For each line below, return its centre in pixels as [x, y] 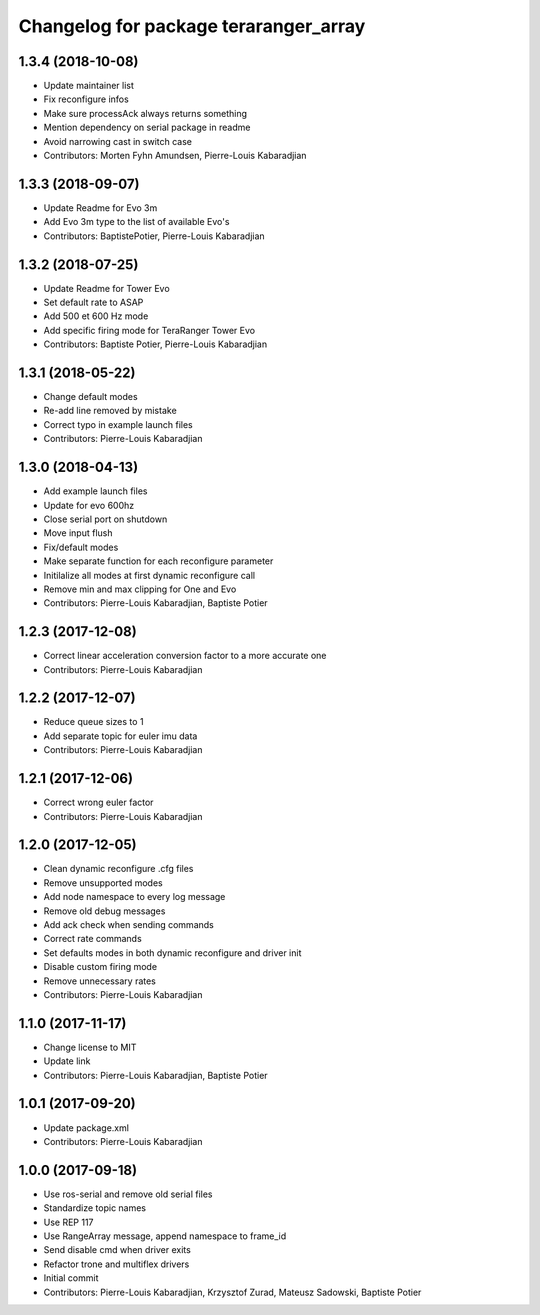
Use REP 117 [68, 1222]
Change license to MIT [90, 1047]
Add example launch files [95, 491]
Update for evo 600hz [89, 505]
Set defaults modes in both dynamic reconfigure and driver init [172, 952]
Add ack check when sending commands [128, 925]
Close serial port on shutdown [105, 519]
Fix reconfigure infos [86, 99]
